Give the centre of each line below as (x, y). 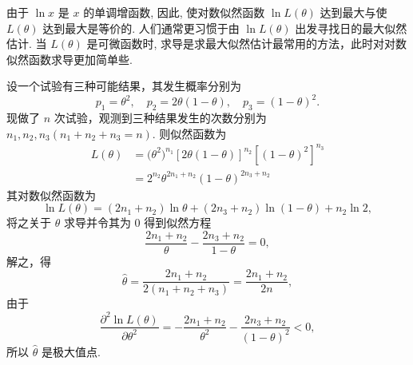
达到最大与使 (353, 12)
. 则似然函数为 (189, 133)
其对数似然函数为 (51, 194)
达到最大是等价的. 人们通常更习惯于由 (141, 28)
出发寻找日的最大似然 (351, 28)
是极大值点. (71, 351)
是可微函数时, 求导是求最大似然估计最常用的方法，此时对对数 (247, 44)
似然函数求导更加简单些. (69, 59)
